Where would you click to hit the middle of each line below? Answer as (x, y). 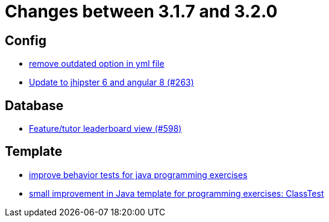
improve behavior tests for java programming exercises (138, 174)
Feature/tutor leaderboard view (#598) (105, 129)
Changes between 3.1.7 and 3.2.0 (141, 11)
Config (26, 40)
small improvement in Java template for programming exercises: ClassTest (177, 193)
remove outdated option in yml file (97, 64)
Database (34, 105)
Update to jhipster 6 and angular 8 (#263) (111, 82)
